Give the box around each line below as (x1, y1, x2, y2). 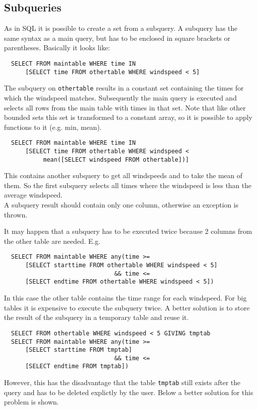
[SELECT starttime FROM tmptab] (25, 346, 132, 354)
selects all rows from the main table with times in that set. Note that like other (4, 102, 246, 112)
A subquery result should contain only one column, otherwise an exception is (4, 200, 239, 210)
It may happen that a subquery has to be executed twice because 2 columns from (4, 226, 252, 236)
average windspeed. (4, 190, 63, 200)
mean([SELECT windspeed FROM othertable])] (43, 156, 189, 163)
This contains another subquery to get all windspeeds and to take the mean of (4, 170, 243, 181)
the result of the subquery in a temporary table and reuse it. (4, 312, 189, 322)
